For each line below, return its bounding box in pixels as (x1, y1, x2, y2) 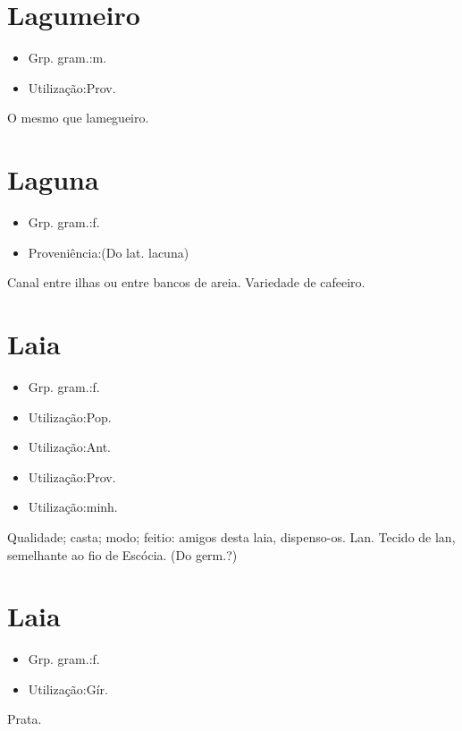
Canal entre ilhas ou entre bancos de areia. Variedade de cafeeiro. (7, 273, 365, 292)
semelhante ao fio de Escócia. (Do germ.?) (7, 545, 238, 564)
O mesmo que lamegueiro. (7, 108, 149, 127)
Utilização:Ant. (28, 438, 111, 456)
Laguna (7, 161, 99, 198)
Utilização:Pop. (28, 407, 112, 426)
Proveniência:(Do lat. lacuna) (28, 242, 189, 261)
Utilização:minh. (28, 497, 118, 516)
